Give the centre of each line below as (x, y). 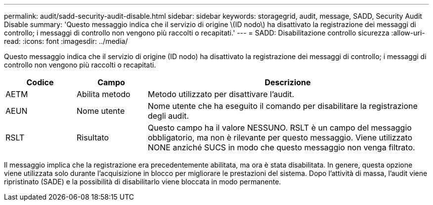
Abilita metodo (103, 94)
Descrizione (288, 82)
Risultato (93, 137)
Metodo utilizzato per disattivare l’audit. (221, 94)
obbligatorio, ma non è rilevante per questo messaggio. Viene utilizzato (280, 137)
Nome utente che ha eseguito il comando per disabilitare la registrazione (282, 106)
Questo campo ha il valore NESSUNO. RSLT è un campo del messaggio (280, 128)
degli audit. (168, 116)
